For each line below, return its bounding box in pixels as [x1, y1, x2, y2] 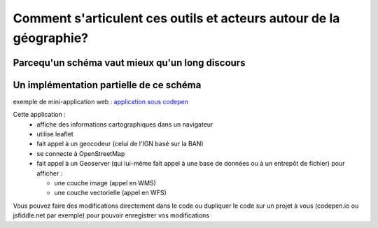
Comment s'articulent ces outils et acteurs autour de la [13, 10, 340, 26]
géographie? [13, 30, 89, 45]
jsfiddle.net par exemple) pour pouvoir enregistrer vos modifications [13, 211, 210, 220]
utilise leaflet [36, 130, 73, 138]
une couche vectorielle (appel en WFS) [54, 189, 167, 197]
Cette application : [13, 111, 66, 119]
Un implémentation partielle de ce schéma [13, 79, 202, 91]
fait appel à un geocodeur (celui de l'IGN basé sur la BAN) [36, 140, 204, 148]
